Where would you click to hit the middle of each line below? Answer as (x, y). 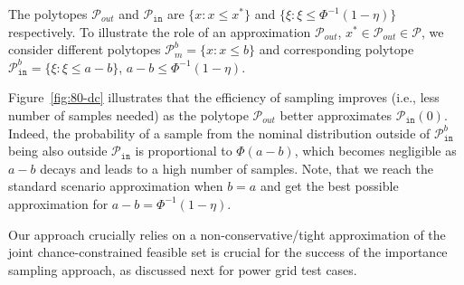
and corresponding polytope (336, 49)
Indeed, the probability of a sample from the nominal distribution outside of (219, 133)
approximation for (58, 203)
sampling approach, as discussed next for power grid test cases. (183, 269)
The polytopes (48, 14)
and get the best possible (329, 186)
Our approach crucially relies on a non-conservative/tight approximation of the (227, 234)
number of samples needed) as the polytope (128, 114)
